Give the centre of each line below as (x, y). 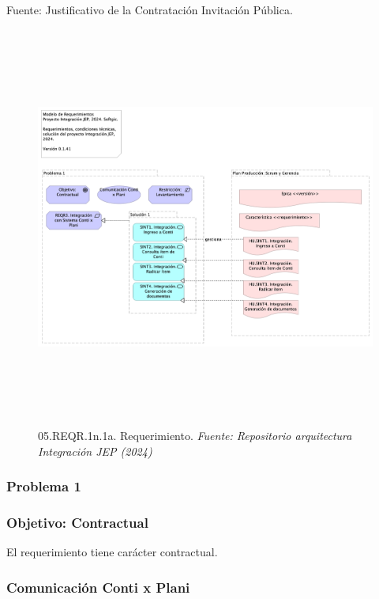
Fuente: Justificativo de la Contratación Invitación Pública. (150, 9)
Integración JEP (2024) (95, 451)
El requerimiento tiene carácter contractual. (112, 552)
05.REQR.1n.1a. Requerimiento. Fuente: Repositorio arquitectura (195, 436)
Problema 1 (44, 486)
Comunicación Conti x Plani (98, 587)
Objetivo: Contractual (77, 523)
